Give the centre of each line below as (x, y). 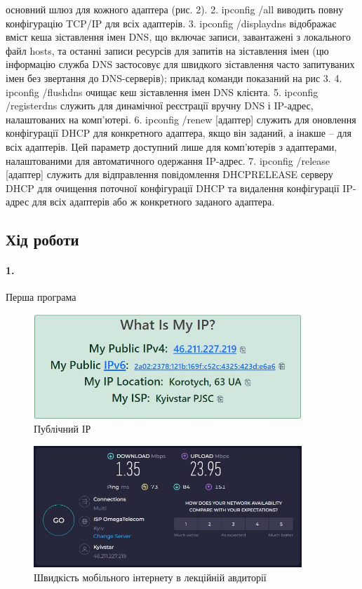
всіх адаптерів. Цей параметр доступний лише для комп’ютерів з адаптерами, (172, 146)
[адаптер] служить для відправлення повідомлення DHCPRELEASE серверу (169, 174)
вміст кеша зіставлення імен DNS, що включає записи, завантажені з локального (178, 37)
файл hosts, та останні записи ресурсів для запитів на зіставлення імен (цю (167, 50)
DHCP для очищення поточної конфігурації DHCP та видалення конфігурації (173, 188)
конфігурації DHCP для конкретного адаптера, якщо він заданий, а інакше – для (179, 133)
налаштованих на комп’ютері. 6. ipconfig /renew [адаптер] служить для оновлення (181, 119)
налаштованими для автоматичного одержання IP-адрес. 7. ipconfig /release (168, 160)
